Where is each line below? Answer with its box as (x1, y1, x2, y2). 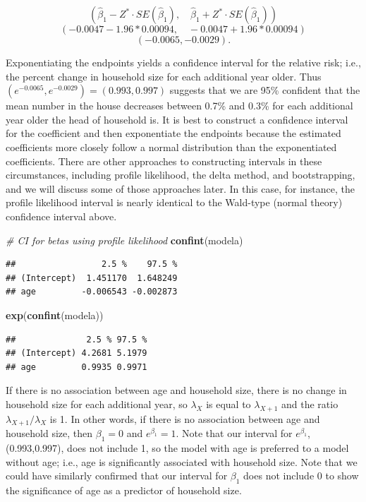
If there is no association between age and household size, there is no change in (6, 383, 347, 398)
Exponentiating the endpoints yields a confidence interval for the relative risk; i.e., (6, 55, 361, 69)
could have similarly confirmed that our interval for (6, 468, 228, 483)
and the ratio (281, 396, 338, 411)
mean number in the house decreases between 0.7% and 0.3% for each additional (6, 98, 353, 113)
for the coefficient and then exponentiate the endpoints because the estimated (6, 126, 341, 141)
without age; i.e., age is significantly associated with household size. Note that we (6, 454, 358, 469)
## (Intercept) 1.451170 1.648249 (6, 273, 178, 283)
